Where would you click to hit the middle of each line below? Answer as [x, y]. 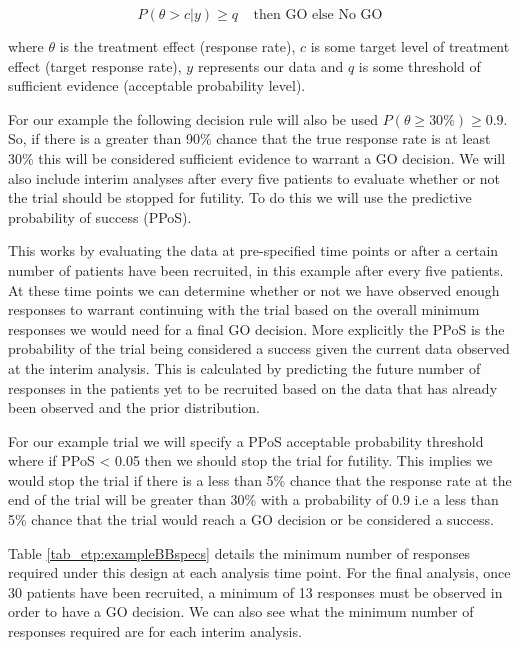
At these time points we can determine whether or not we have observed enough [254, 289]
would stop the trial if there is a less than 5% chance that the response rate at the [260, 479]
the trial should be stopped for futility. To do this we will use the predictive [240, 197]
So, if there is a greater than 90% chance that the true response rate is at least [249, 138]
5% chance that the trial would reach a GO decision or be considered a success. [251, 519]
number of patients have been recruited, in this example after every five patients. [256, 269]
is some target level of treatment [410, 46]
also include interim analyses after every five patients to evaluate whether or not [254, 177]
